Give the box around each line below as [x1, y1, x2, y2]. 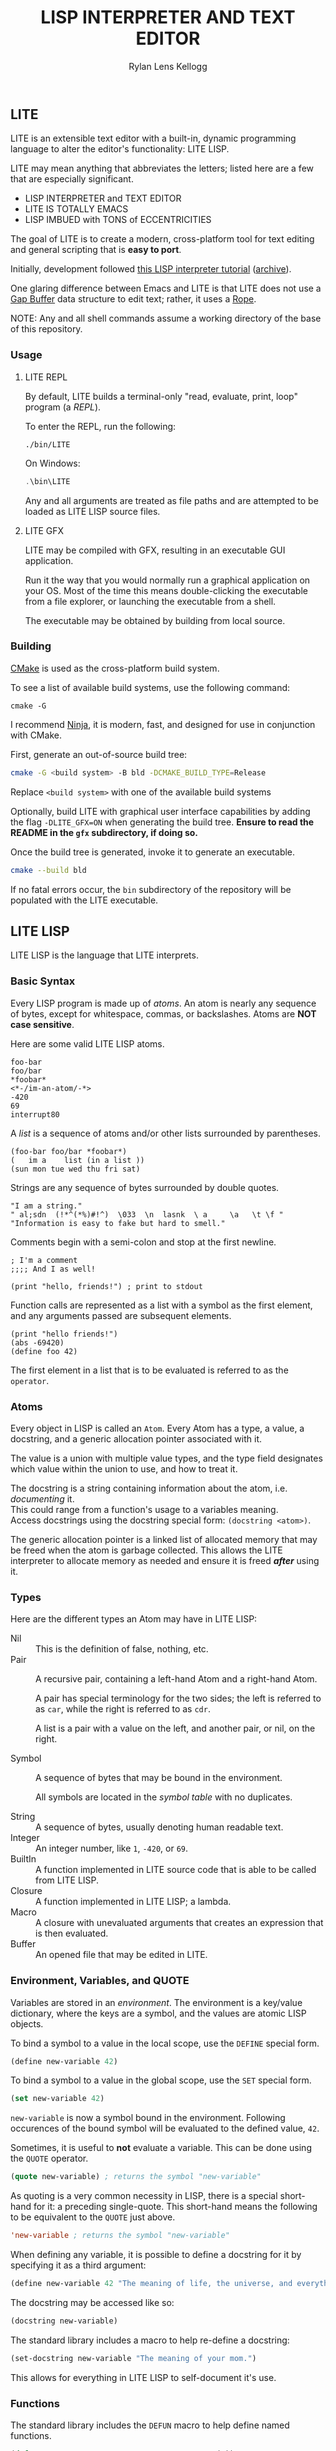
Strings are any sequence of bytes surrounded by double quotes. [10, 1181, 280, 1193]
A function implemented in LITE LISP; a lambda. [35, 1896, 232, 1908]
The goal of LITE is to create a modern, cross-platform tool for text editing [10, 233, 315, 245]
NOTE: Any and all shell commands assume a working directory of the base [10, 312, 322, 325]
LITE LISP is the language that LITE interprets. [10, 949, 199, 961]
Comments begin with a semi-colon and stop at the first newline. [10, 1236, 277, 1248]
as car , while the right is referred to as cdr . [35, 1703, 211, 1715]
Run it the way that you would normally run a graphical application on [24, 574, 311, 586]
